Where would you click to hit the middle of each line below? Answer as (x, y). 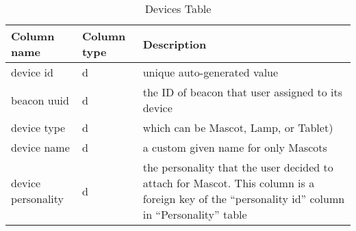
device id (32, 72)
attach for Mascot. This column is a (229, 183)
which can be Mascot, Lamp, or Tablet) (238, 127)
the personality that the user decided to (238, 167)
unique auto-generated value (211, 72)
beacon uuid (40, 100)
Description (175, 44)
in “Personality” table (195, 214)
